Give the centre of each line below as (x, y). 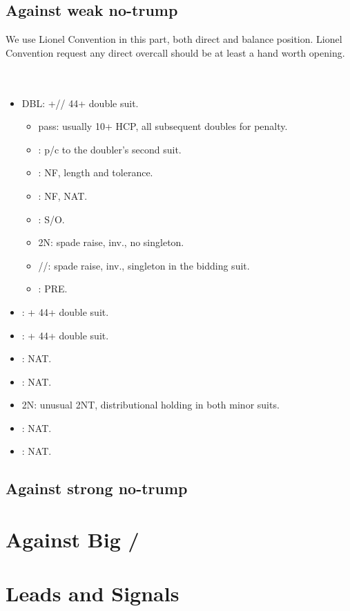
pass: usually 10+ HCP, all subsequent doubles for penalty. (163, 126)
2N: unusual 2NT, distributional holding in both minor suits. (150, 405)
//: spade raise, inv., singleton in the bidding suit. (144, 265)
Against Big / (72, 539)
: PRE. (53, 289)
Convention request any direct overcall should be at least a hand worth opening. (175, 52)
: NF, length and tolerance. (96, 172)
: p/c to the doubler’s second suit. (110, 149)
